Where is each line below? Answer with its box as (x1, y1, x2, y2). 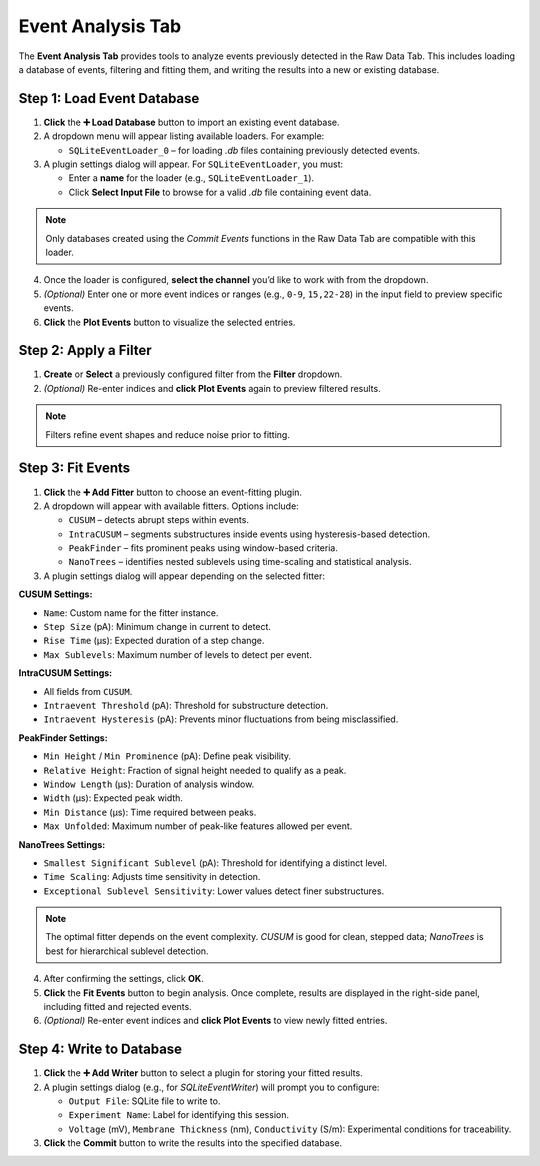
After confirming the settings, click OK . (43, 973, 204, 985)
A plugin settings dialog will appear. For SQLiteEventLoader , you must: (43, 158, 344, 170)
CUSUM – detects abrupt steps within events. (68, 514, 250, 526)
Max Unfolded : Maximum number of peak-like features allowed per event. (43, 820, 353, 832)
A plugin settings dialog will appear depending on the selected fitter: (43, 570, 325, 582)
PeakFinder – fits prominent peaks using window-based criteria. (68, 542, 339, 554)
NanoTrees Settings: (18, 838, 106, 850)
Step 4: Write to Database (18, 1041, 183, 1058)
